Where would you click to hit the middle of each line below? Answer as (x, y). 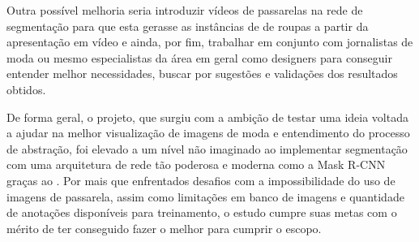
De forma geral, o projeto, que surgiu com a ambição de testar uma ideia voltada (207, 117)
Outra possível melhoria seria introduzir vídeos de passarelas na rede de (185, 10)
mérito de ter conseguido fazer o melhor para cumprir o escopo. (164, 228)
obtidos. (26, 89)
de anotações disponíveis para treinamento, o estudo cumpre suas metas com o (202, 212)
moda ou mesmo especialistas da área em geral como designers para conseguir (199, 57)
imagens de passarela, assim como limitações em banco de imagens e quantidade (205, 196)
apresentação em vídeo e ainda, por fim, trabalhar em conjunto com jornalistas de (210, 42)
